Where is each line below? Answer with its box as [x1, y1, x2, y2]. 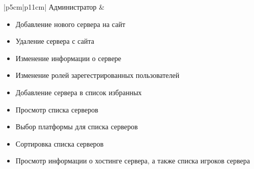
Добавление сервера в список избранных [15, 87, 142, 97]
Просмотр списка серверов [15, 104, 98, 115]
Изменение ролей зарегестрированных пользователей [15, 70, 180, 80]
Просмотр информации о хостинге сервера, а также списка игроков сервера [15, 155, 250, 166]
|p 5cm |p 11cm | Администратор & [4, 2, 105, 12]
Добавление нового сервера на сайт [15, 18, 126, 29]
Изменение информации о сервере [15, 52, 122, 63]
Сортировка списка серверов [15, 138, 104, 149]
